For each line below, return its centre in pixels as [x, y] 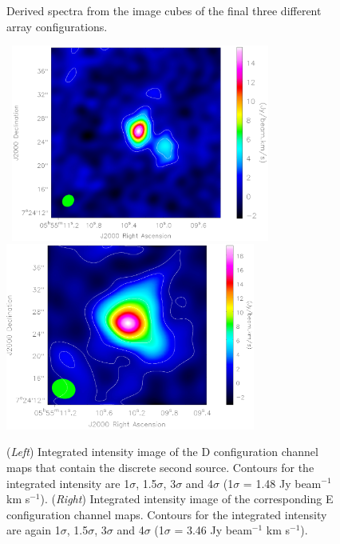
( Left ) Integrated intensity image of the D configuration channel [162, 452]
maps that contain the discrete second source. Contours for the [160, 467]
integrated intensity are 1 [68, 483]
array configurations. [57, 26]
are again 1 [34, 530]
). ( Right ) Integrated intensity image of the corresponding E [187, 499]
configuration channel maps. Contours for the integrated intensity [167, 514]
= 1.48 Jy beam [282, 483]
